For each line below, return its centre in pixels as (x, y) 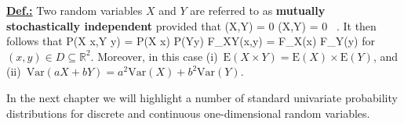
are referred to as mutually (258, 10)
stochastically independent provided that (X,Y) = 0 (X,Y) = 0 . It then (191, 25)
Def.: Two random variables (75, 10)
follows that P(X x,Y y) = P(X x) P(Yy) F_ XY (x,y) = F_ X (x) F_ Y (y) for (191, 41)
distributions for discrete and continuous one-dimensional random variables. (188, 113)
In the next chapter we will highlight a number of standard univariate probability (202, 97)
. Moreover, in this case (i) (154, 56)
